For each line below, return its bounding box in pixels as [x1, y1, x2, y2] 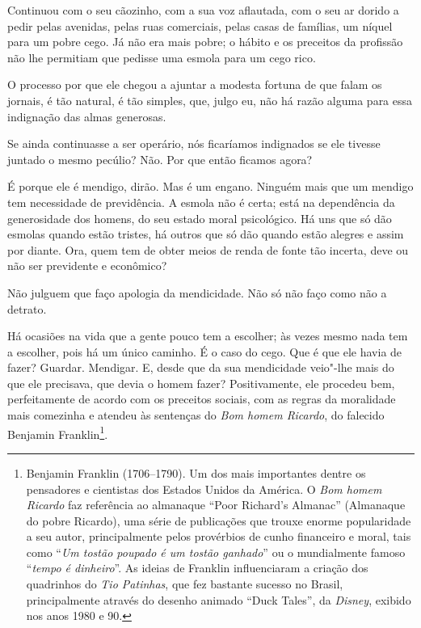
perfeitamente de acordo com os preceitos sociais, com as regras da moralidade [7, 390, 396, 407]
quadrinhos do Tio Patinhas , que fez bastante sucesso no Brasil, [26, 575, 343, 592]
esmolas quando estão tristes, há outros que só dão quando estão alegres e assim [7, 225, 404, 242]
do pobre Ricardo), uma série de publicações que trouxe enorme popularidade [26, 512, 411, 529]
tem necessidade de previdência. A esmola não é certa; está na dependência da [7, 193, 395, 210]
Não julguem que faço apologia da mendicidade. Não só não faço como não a [7, 284, 387, 301]
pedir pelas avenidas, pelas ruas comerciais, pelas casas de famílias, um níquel [7, 17, 393, 34]
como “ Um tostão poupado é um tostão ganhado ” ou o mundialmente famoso [26, 543, 406, 560]
